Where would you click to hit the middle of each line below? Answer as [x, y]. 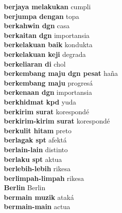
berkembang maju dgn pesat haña [61, 73]
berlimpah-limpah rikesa [44, 178]
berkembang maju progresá [48, 82]
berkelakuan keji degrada [45, 54]
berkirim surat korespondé [47, 111]
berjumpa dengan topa [42, 16]
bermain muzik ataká [39, 197]
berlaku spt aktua [33, 159]
